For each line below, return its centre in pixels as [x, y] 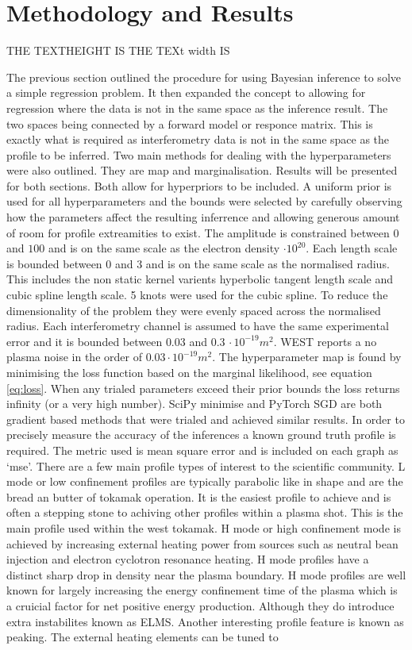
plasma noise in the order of [74, 357]
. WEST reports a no [325, 341]
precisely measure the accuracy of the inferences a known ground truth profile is [201, 435]
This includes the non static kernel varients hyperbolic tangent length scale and [200, 279]
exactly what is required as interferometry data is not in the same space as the [198, 139]
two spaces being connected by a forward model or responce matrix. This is [190, 123]
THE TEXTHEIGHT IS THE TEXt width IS [118, 50]
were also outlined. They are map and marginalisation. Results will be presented [202, 170]
